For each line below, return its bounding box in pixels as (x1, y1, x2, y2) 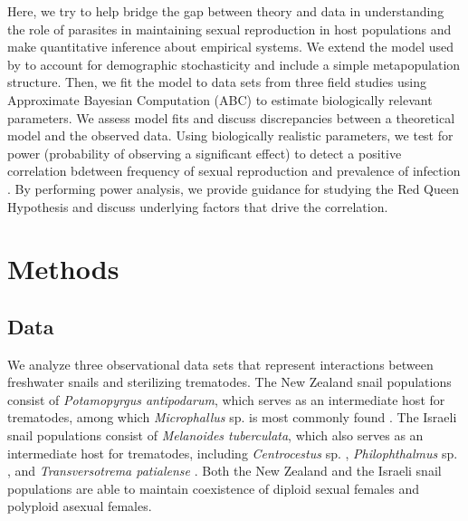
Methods (7, 250, 119, 287)
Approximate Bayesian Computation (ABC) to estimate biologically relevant (7, 90, 433, 109)
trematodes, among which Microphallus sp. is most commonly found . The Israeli (7, 408, 457, 427)
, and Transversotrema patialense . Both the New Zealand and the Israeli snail (7, 461, 442, 480)
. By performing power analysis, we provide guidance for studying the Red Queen (7, 178, 459, 198)
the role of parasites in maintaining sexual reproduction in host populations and (7, 19, 452, 38)
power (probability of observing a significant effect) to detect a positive (7, 143, 402, 162)
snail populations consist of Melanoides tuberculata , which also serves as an (7, 426, 424, 445)
